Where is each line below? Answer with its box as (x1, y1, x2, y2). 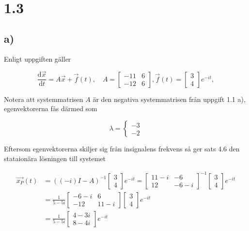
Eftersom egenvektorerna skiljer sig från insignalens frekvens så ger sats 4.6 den (4, 144, 240, 154)
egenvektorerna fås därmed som (4, 103, 97, 114)
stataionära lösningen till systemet (4, 153, 106, 163)
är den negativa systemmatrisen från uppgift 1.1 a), (93, 94, 246, 104)
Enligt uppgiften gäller (4, 53, 71, 64)
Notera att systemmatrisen (4, 94, 83, 104)
